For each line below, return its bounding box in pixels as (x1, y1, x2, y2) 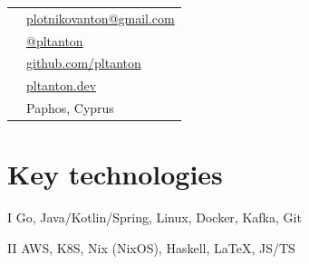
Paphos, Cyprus (26, 99, 114, 118)
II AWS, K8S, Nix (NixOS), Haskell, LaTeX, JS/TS (7, 238, 295, 257)
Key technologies (7, 156, 223, 193)
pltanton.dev (26, 76, 97, 95)
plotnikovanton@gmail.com (26, 8, 175, 27)
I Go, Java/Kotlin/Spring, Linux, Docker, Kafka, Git (7, 208, 302, 227)
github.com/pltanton (26, 53, 141, 72)
